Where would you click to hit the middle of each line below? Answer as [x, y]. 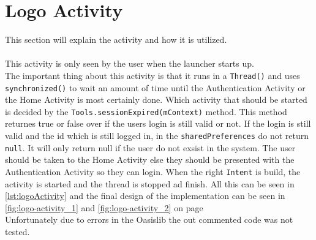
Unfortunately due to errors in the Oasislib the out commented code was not [149, 219]
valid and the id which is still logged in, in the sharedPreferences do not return [157, 136]
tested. [17, 231]
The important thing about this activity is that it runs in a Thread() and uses [152, 75]
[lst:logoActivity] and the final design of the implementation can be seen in [145, 196]
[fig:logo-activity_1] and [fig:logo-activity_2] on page [104, 207]
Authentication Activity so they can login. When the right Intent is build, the [153, 171]
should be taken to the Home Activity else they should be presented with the [150, 159]
